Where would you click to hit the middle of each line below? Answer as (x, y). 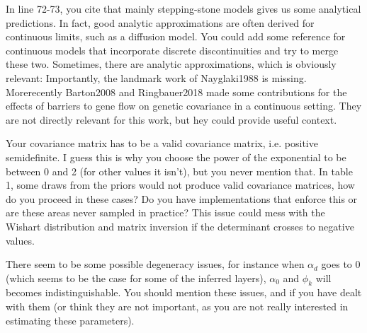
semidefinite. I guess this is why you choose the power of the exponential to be (176, 157)
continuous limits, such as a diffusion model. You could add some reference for (176, 36)
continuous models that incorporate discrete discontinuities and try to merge (172, 50)
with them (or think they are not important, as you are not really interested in (177, 306)
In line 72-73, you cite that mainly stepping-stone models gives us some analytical (183, 8)
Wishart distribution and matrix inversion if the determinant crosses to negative (180, 226)
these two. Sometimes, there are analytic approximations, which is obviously (171, 64)
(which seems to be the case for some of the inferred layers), (136, 277)
